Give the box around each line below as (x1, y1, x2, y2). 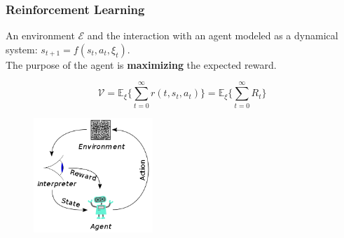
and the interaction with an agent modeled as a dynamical (87, 28, 338, 43)
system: (6, 41, 38, 56)
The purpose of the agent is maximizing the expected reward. (6, 57, 277, 72)
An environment (6, 28, 75, 43)
